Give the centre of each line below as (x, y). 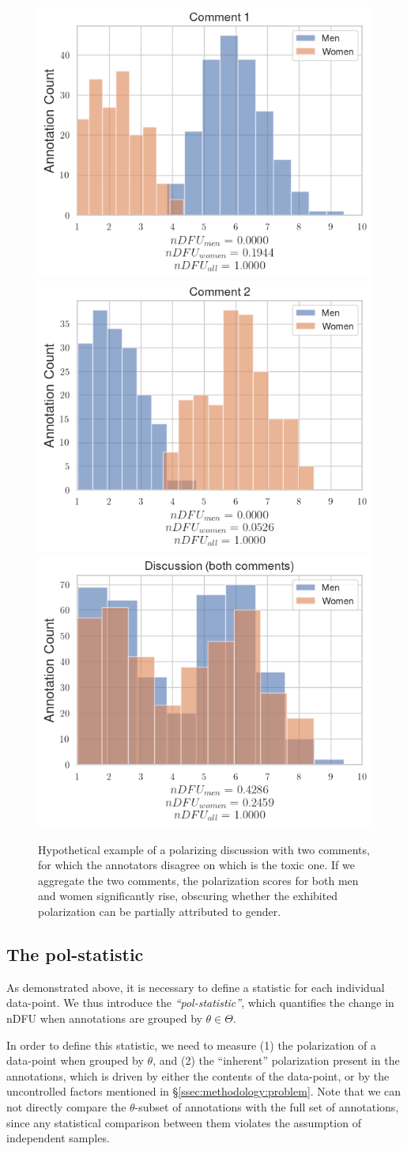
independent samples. (58, 1138)
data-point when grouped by (75, 1060)
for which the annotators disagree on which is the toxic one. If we (196, 865)
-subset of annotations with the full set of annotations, (267, 1106)
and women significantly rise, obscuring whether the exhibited (188, 896)
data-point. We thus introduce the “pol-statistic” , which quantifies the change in (200, 1003)
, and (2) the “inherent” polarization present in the (276, 1060)
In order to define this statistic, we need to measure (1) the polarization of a (191, 1045)
